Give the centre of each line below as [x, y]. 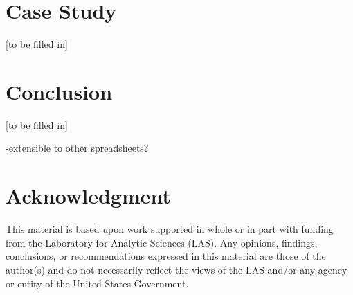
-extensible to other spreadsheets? [77, 148]
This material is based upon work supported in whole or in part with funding [170, 229]
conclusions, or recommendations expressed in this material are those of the [166, 256]
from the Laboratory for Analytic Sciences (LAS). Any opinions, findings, [162, 242]
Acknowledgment [88, 196]
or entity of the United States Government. [97, 283]
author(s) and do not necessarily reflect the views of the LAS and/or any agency [176, 269]
